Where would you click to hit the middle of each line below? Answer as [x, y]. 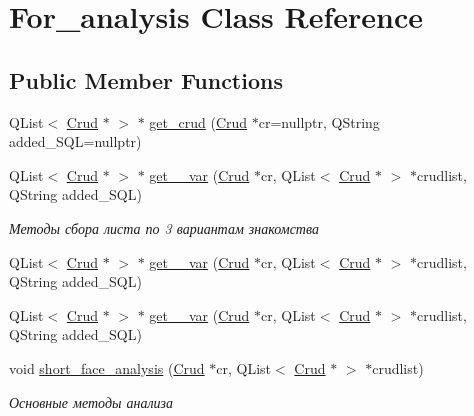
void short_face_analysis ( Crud [107, 367]
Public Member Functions [146, 79]
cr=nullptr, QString [319, 121]
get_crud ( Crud [198, 121]
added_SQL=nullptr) [75, 141]
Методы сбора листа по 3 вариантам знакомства [164, 227]
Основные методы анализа [91, 401]
